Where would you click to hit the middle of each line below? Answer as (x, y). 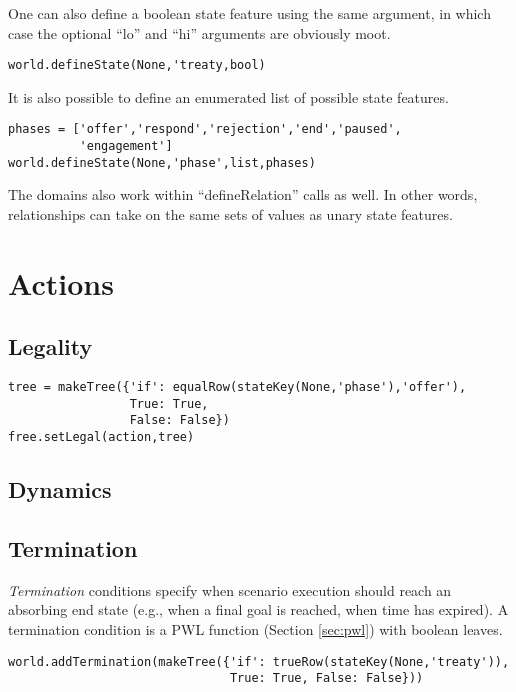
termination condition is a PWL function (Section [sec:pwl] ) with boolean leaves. (255, 628)
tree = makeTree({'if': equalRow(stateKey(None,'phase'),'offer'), (237, 387)
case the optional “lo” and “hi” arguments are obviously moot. (199, 32)
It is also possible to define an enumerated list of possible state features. (228, 96)
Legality (50, 346)
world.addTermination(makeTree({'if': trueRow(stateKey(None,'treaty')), (259, 661)
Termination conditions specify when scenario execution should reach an (230, 589)
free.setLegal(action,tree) (101, 437)
